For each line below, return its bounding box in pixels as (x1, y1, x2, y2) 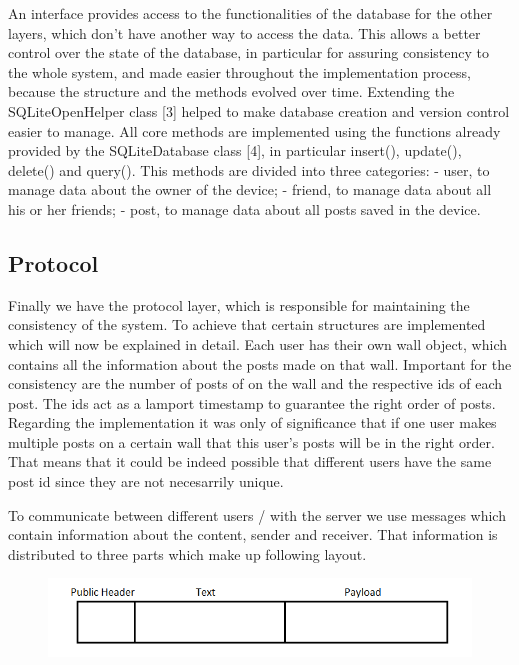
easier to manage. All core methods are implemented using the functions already (8, 120, 501, 141)
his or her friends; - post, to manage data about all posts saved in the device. (8, 198, 481, 219)
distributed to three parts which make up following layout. (8, 543, 367, 564)
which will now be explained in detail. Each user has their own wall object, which (8, 333, 507, 354)
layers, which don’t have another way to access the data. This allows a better (8, 22, 481, 43)
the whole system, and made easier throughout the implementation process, (8, 61, 471, 82)
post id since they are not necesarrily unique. (8, 471, 284, 492)
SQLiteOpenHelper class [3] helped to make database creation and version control (8, 100, 510, 121)
